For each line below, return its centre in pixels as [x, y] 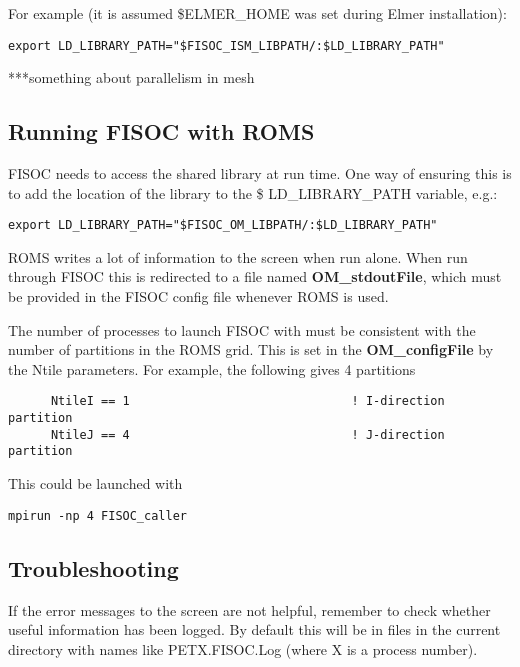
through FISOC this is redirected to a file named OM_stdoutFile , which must [255, 276]
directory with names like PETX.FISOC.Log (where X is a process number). [243, 648]
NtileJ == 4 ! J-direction [247, 434]
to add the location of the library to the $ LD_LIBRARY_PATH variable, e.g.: [253, 192]
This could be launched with [95, 483]
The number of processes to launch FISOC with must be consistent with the [242, 329]
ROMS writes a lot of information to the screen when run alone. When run [238, 256]
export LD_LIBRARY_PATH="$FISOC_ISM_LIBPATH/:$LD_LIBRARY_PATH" [226, 45]
